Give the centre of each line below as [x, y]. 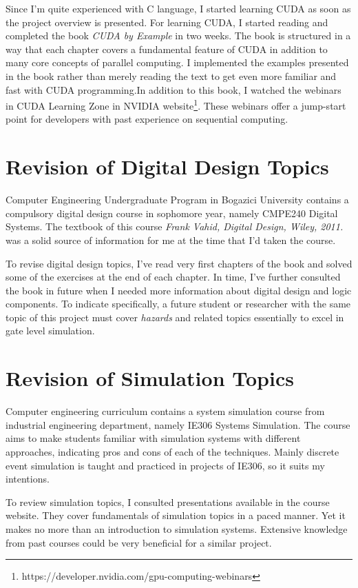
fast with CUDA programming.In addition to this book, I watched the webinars [173, 89]
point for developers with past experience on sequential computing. [147, 119]
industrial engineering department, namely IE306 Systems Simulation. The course [178, 424]
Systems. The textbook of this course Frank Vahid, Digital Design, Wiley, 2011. [175, 226]
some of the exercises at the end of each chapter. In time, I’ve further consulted [173, 277]
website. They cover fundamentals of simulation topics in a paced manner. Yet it [176, 515]
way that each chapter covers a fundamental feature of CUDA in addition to [167, 49]
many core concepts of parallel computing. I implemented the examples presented [177, 62]
